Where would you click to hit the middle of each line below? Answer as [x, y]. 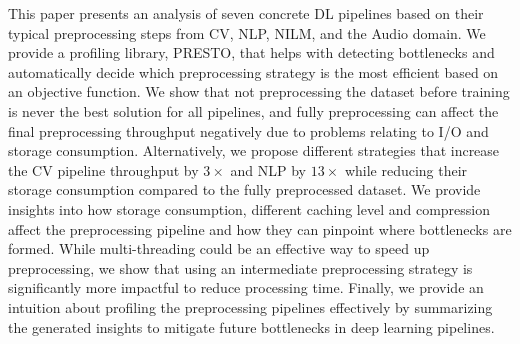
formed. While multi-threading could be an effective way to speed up [219, 248]
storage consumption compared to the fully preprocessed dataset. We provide [244, 189]
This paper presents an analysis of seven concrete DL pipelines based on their [246, 13]
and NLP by [268, 169]
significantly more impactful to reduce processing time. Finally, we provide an [246, 287]
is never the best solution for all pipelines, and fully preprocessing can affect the [253, 110]
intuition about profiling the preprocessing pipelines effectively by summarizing [250, 306]
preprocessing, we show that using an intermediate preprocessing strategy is [240, 267]
